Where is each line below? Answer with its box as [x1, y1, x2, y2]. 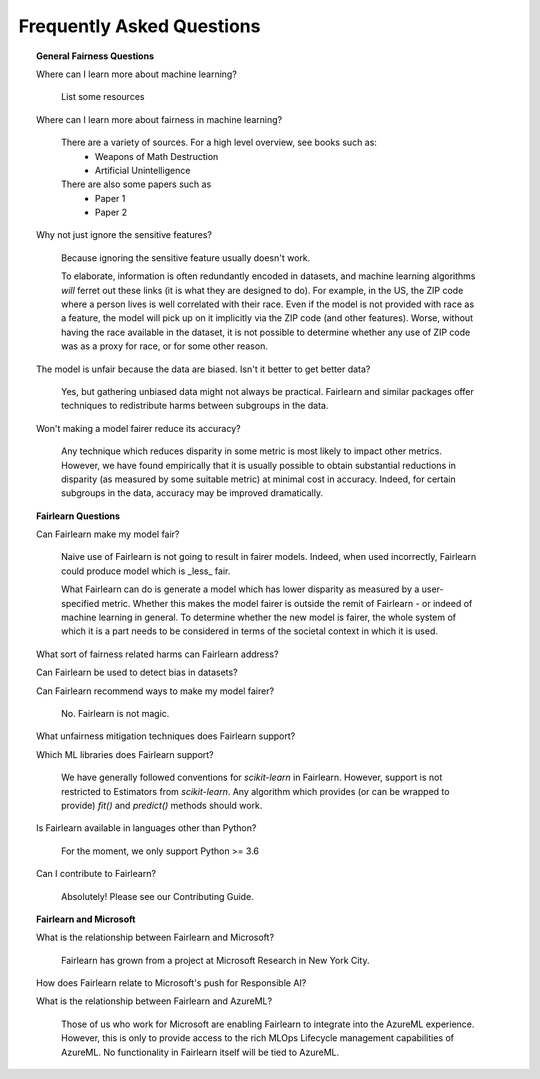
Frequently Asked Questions [18, 15, 261, 37]
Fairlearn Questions [36, 510, 120, 522]
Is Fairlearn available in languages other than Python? [36, 822, 257, 834]
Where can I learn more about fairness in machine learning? [36, 113, 283, 125]
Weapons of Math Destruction [95, 150, 219, 162]
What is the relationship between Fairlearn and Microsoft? [36, 931, 275, 944]
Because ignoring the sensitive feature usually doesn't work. [61, 251, 311, 264]
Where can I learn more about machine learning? [36, 68, 237, 80]
